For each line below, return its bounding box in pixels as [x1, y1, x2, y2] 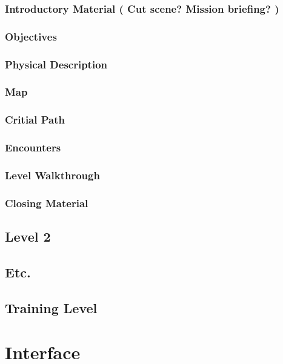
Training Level [5, 298, 98, 317]
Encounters [5, 140, 61, 155]
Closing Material [5, 195, 88, 210]
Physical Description [5, 56, 108, 71]
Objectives [5, 28, 57, 44]
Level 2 [5, 227, 51, 246]
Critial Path [5, 112, 65, 127]
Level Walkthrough [5, 167, 100, 182]
